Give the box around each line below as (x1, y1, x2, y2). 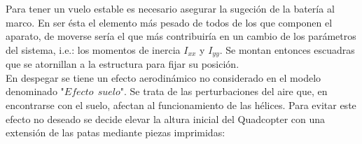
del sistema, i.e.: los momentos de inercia (6, 42, 181, 57)
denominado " (6, 84, 64, 99)
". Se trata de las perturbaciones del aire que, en (120, 84, 328, 99)
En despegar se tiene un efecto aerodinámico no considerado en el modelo (6, 70, 321, 85)
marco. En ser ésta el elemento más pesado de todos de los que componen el (6, 15, 333, 29)
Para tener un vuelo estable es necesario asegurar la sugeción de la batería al (6, 1, 335, 15)
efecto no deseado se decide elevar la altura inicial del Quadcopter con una (6, 111, 326, 126)
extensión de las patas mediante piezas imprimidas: (6, 125, 225, 140)
